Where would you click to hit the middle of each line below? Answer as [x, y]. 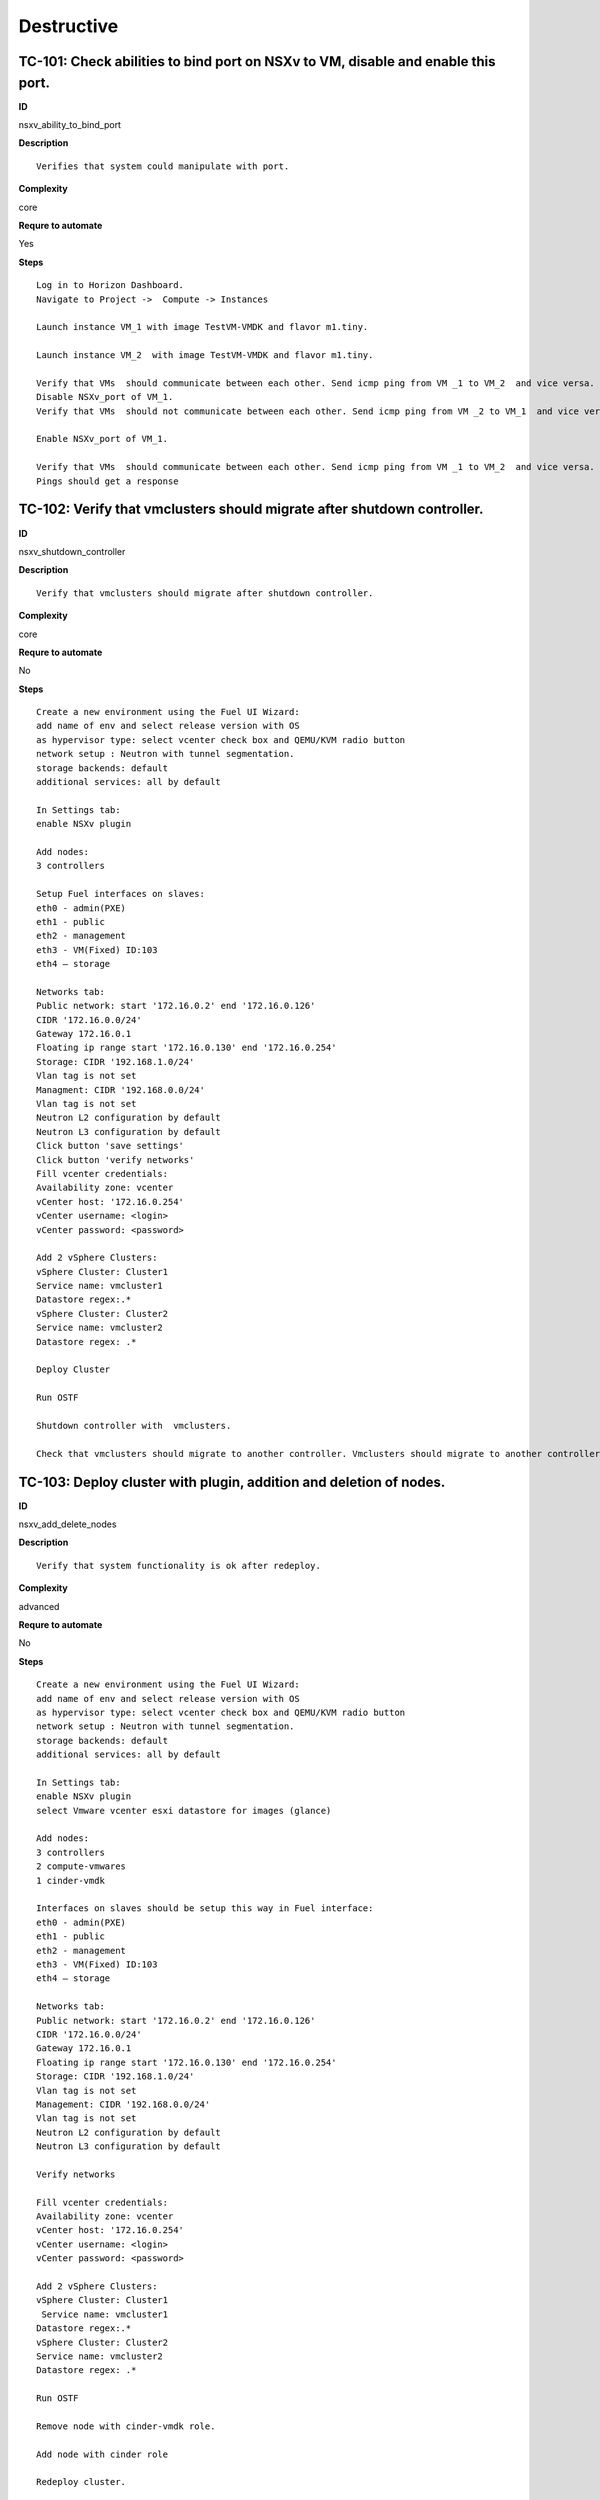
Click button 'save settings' [110, 1146]
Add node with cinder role [102, 2454]
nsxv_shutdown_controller [72, 551]
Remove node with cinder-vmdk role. [126, 2426]
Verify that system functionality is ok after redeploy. [179, 1565]
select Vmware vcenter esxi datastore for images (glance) [184, 1810]
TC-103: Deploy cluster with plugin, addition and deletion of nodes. [232, 1481]
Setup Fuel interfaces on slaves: [120, 894]
